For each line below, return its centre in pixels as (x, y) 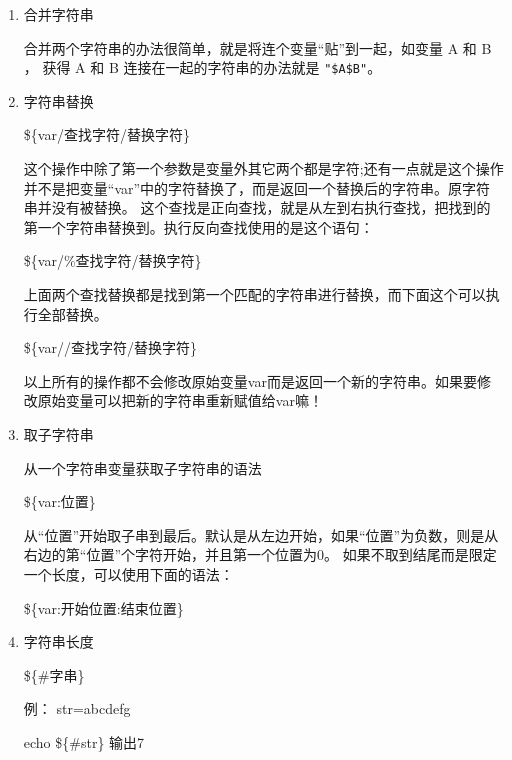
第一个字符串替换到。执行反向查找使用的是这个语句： (198, 226)
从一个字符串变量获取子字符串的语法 (142, 467)
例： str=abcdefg (77, 708)
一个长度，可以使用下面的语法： (128, 573)
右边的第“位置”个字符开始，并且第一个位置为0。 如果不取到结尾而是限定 (260, 554)
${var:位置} (59, 501)
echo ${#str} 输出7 (84, 741)
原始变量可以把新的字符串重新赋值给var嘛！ (180, 400)
